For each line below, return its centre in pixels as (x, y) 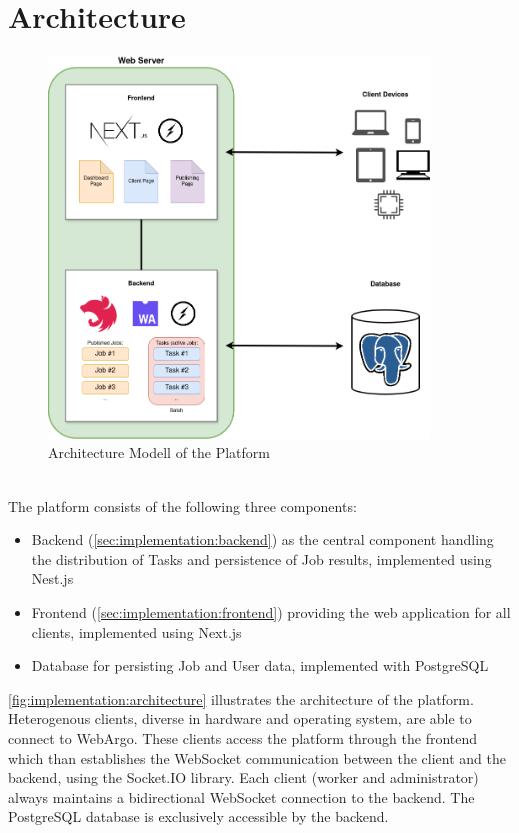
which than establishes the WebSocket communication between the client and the (257, 757)
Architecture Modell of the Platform (159, 452)
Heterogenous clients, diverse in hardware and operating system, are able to (240, 718)
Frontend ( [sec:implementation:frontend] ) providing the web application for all (271, 611)
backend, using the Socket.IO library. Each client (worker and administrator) (243, 777)
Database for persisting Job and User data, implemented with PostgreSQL (260, 665)
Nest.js (52, 578)
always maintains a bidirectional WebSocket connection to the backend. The (241, 796)
